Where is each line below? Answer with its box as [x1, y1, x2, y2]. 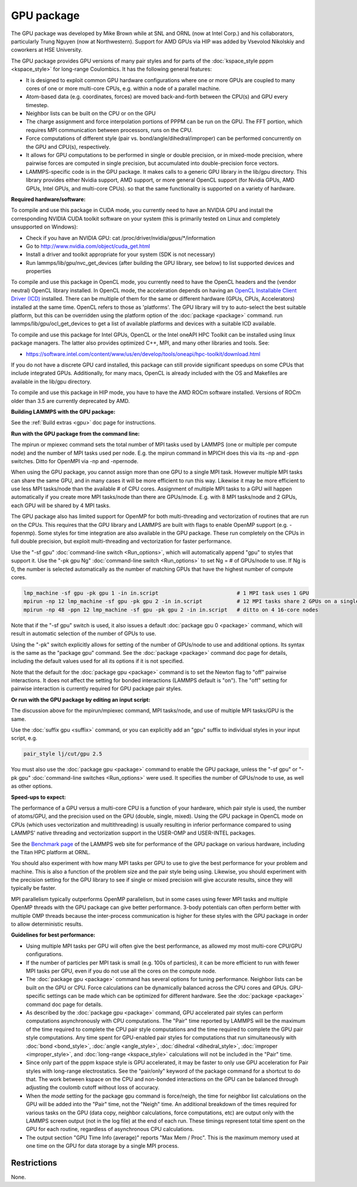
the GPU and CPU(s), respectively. [26, 143, 111, 150]
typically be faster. [11, 885, 57, 892]
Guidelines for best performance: [11, 932, 95, 939]
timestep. [26, 101, 49, 108]
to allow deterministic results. [11, 920, 83, 928]
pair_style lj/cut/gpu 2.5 [23, 751, 102, 757]
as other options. [11, 783, 53, 790]
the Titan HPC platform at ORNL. [11, 848, 91, 855]
